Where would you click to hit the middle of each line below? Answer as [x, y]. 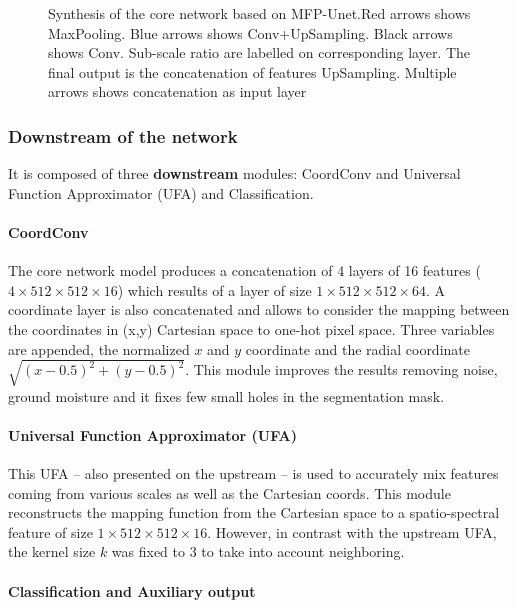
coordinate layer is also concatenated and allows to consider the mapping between [259, 309]
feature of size [50, 531]
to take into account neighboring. [303, 551]
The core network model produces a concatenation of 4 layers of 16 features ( [244, 270]
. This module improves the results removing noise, [341, 369]
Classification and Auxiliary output [132, 590]
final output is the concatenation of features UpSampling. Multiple [252, 71]
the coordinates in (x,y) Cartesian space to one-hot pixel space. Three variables [251, 328]
